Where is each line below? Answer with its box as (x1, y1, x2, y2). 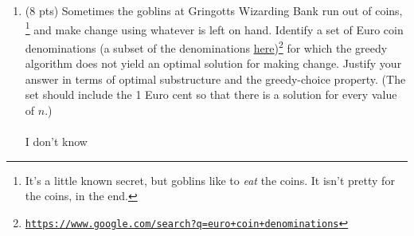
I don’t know (25, 133, 88, 150)
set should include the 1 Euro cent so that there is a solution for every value (25, 86, 397, 103)
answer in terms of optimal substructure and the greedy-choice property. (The (25, 70, 406, 87)
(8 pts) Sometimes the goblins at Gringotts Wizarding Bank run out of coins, (25, 2, 403, 18)
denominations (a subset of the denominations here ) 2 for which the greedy (25, 37, 388, 56)
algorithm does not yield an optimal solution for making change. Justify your (25, 55, 402, 72)
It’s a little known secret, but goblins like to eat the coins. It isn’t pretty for (25, 171, 395, 188)
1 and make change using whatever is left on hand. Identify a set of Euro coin (25, 18, 404, 37)
